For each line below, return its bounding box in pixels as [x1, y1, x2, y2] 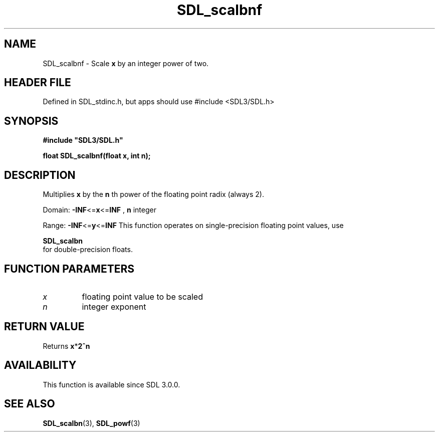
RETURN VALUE [4, 320, 85, 333]
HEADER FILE [4, 76, 71, 89]
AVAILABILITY [4, 359, 77, 372]
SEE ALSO [4, 397, 55, 410]
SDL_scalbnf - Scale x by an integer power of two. [43, 59, 209, 68]
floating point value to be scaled [82, 291, 203, 302]
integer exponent [82, 301, 146, 312]
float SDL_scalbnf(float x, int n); [43, 151, 151, 160]
